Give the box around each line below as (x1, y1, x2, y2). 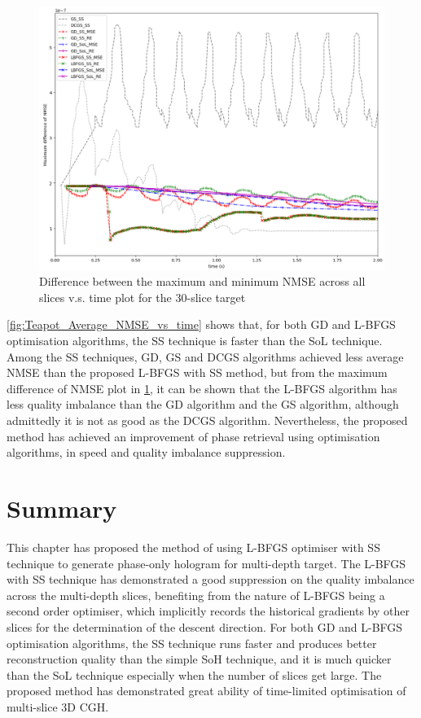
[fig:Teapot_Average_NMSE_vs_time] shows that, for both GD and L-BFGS (7, 316, 396, 333)
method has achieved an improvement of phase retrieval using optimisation (7, 427, 380, 444)
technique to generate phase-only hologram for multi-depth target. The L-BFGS (7, 554, 406, 571)
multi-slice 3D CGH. (7, 698, 109, 715)
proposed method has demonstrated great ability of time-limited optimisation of (7, 682, 406, 699)
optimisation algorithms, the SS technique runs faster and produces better (7, 634, 377, 651)
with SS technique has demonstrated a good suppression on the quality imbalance (7, 571, 414, 588)
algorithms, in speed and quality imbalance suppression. (7, 444, 286, 461)
